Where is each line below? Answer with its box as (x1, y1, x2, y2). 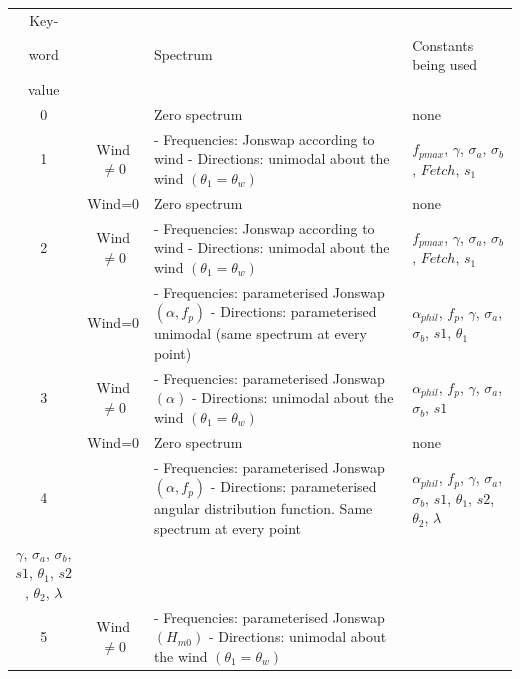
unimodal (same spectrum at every (153, 323, 367, 344)
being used (412, 54, 478, 75)
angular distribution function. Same (153, 498, 373, 519)
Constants (412, 34, 474, 55)
